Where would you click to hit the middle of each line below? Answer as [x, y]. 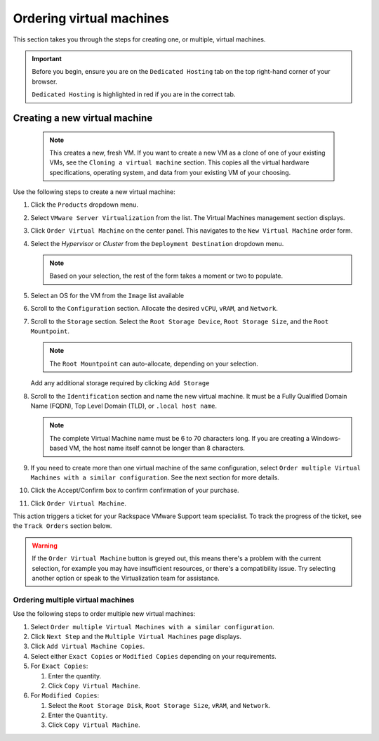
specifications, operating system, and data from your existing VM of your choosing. [170, 172]
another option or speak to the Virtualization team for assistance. [126, 578]
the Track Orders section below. [62, 526]
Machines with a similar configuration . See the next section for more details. [155, 477]
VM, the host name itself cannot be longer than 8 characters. [157, 448]
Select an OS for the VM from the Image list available [107, 295]
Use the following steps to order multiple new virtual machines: [104, 614]
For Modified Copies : [65, 695]
